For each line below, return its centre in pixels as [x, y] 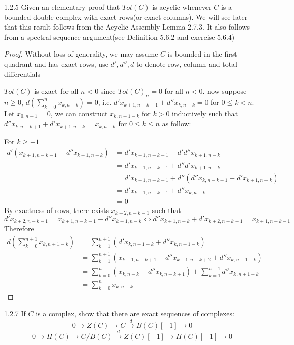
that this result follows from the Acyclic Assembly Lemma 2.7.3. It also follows [127, 27]
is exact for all [56, 91]
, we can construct [79, 113]
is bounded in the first [202, 54]
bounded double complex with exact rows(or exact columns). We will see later [126, 17]
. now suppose [225, 91]
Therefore [19, 229]
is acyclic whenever [182, 7]
